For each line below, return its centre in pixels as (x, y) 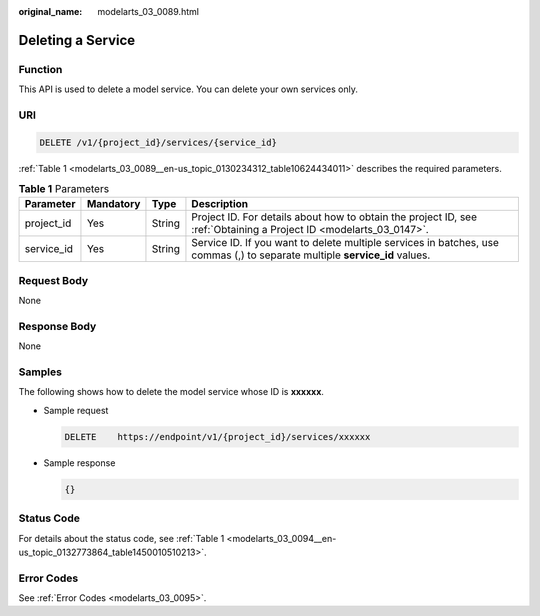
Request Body (53, 280)
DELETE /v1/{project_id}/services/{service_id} (158, 142)
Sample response (79, 462)
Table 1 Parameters (64, 189)
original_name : (50, 11)
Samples (40, 372)
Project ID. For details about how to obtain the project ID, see (334, 217)
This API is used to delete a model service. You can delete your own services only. (188, 89)
